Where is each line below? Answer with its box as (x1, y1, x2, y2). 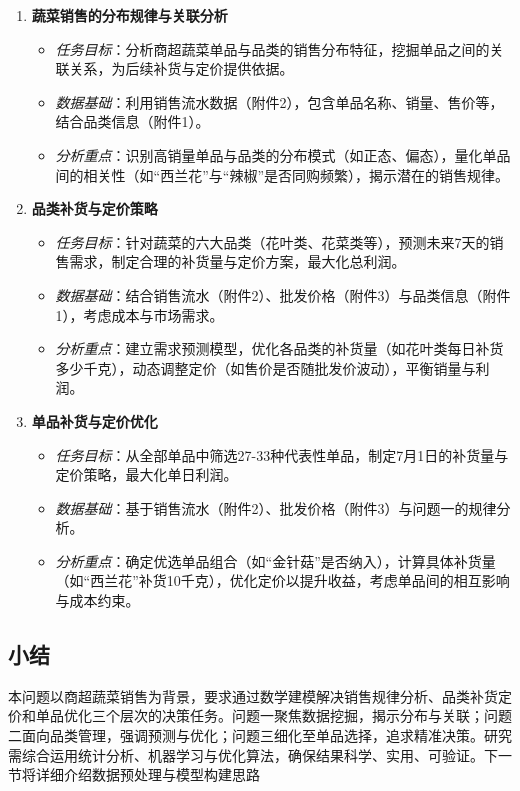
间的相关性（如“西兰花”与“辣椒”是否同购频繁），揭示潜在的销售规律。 (55, 164, 510, 185)
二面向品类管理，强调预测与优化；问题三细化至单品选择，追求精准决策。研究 (8, 725, 512, 746)
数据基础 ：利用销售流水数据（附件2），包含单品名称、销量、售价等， (55, 91, 504, 112)
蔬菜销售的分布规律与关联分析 (31, 5, 228, 25)
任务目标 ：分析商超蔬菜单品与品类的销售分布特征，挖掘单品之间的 (55, 38, 490, 59)
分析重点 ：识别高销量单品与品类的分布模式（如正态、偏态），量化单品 (55, 144, 511, 165)
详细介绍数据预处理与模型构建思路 (35, 764, 260, 785)
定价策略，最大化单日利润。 (55, 464, 238, 485)
